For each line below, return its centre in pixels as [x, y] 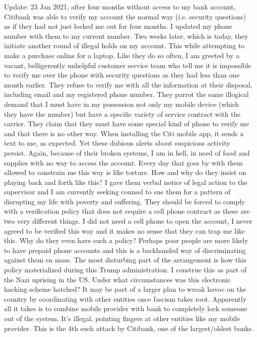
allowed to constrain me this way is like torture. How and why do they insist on [125, 172]
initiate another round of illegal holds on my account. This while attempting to [124, 45]
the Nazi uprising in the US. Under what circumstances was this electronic [118, 279]
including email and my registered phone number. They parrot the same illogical [127, 94]
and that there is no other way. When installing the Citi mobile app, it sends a [124, 133]
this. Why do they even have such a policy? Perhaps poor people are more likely [126, 240]
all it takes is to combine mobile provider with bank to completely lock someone [126, 308]
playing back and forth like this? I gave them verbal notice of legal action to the [126, 182]
